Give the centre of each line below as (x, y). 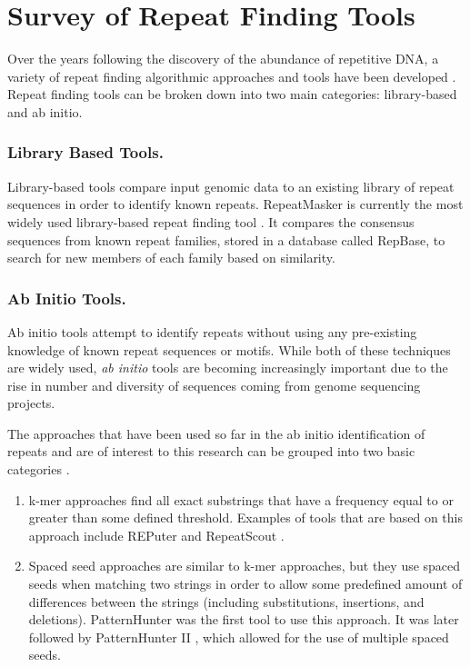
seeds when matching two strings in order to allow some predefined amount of (245, 584)
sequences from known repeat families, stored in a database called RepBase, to (226, 239)
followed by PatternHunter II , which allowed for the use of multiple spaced (239, 637)
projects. (31, 403)
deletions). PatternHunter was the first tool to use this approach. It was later (244, 619)
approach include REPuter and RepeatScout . (156, 535)
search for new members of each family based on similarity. (171, 258)
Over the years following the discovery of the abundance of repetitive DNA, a (223, 59)
